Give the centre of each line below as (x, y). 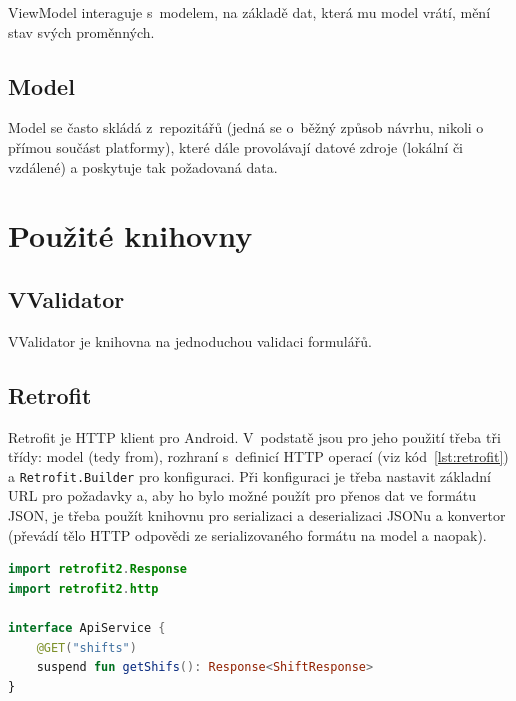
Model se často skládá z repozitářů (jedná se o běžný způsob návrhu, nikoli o (246, 127)
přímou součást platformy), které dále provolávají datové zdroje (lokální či (235, 146)
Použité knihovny (130, 235)
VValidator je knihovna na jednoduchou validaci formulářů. (190, 340)
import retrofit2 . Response (98, 569)
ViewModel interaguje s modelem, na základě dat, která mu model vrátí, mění (249, 12)
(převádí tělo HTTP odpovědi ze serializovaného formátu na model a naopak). (247, 534)
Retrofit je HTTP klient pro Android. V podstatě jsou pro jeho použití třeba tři (254, 436)
